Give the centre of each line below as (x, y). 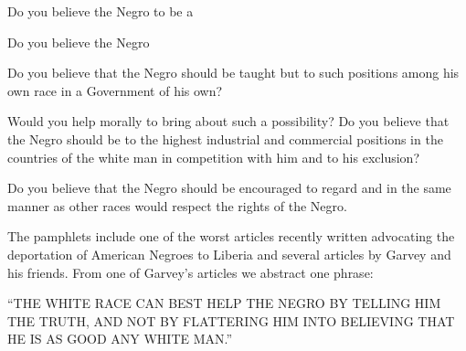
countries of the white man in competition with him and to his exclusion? (213, 157)
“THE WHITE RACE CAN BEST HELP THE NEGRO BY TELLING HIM (224, 303)
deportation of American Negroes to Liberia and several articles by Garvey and (229, 254)
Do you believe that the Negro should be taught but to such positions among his (233, 73)
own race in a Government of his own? (115, 90)
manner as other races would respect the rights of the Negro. (177, 205)
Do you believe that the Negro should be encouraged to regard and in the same (229, 188)
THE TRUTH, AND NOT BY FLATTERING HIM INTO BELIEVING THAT (231, 320)
